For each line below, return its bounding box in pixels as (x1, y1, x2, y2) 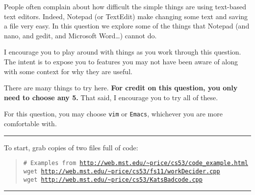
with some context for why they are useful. (4, 66, 132, 76)
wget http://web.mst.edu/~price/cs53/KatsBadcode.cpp (23, 176, 203, 183)
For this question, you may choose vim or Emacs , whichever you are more (4, 109, 223, 119)
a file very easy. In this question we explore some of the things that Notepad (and (4, 21, 250, 31)
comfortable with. (4, 118, 57, 128)
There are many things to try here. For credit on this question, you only (4, 83, 238, 93)
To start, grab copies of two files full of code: (4, 142, 138, 152)
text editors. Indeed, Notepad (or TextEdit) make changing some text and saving (4, 11, 248, 21)
